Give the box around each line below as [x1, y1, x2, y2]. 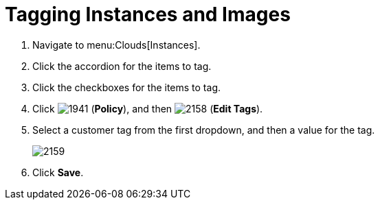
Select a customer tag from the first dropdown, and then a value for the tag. [32, 123, 375, 136]
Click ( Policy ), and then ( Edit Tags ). [32, 102, 263, 114]
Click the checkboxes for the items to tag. [32, 81, 221, 93]
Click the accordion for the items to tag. [32, 60, 212, 72]
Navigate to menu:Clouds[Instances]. [32, 38, 201, 51]
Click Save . [32, 166, 84, 178]
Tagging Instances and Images [5, 3, 291, 26]
